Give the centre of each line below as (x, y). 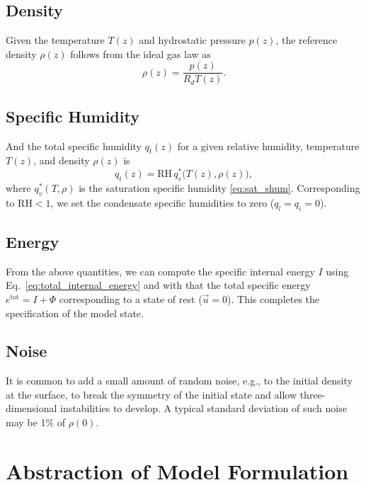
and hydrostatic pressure (192, 40)
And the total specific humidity (74, 145)
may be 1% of (35, 422)
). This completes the (274, 298)
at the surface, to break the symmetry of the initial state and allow (151, 394)
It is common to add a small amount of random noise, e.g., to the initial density (179, 381)
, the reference (307, 40)
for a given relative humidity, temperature (268, 145)
